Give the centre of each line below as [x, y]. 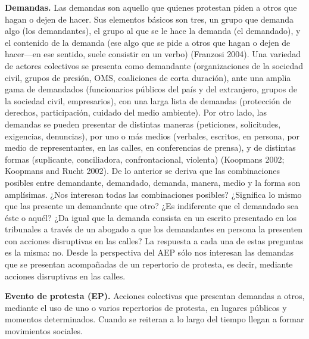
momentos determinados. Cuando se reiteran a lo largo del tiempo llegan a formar [154, 319]
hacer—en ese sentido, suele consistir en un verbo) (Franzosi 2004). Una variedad [153, 54]
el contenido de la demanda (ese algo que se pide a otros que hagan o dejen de [148, 42]
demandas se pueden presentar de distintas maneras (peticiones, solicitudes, [143, 124]
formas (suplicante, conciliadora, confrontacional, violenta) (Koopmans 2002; [145, 159]
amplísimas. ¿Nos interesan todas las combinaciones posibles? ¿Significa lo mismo [153, 194]
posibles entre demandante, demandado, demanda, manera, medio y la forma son [153, 182]
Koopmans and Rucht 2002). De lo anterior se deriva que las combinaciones [142, 171]
